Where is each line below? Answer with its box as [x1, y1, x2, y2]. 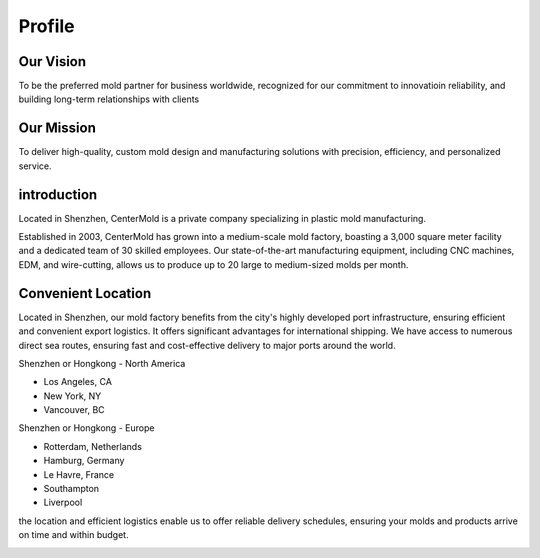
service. [18, 160, 52, 172]
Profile [18, 15, 75, 37]
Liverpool [43, 496, 83, 509]
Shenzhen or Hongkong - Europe [18, 422, 155, 434]
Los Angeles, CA [43, 376, 112, 388]
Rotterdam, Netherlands [43, 440, 142, 452]
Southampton [43, 483, 100, 495]
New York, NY [43, 390, 102, 402]
